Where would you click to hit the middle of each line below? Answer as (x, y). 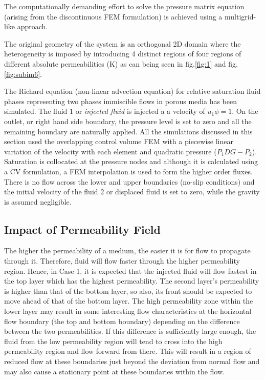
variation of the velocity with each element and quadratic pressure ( (111, 151)
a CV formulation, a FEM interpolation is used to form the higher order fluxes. (128, 171)
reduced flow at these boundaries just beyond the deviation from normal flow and (132, 361)
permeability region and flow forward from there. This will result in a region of (128, 351)
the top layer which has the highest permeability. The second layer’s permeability (132, 281)
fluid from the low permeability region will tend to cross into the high (113, 341)
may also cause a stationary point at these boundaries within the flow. (114, 371)
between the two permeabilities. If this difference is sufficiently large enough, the (130, 331)
